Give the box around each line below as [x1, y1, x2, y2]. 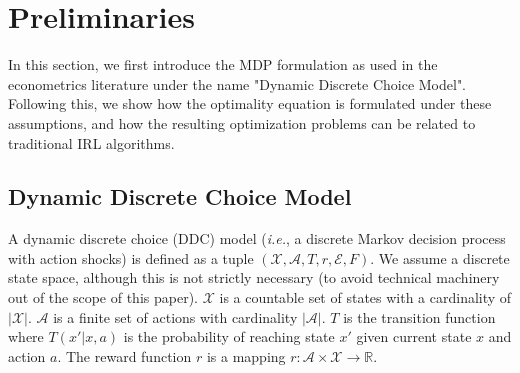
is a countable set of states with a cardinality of [219, 287, 512, 308]
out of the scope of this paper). [8, 287, 198, 308]
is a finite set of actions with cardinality [53, 306, 298, 327]
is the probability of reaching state [123, 326, 335, 347]
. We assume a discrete [370, 247, 510, 268]
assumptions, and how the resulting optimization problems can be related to [8, 112, 476, 133]
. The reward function [57, 345, 192, 366]
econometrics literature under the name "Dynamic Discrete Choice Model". [8, 73, 467, 94]
